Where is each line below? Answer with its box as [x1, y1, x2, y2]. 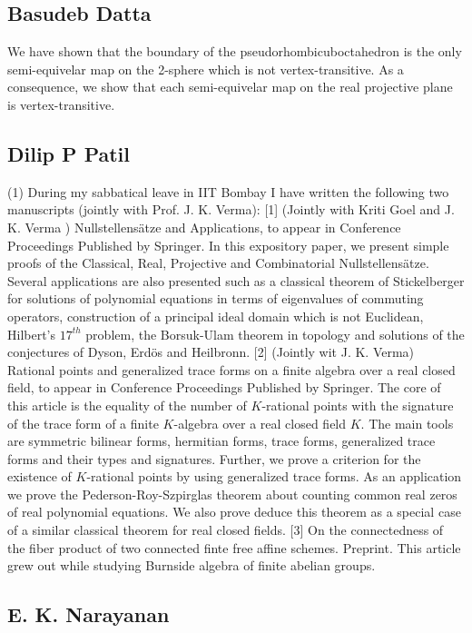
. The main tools [360, 413, 454, 432]
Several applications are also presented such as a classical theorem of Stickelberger [7, 271, 465, 290]
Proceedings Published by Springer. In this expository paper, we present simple [7, 235, 449, 254]
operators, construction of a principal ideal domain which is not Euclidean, [7, 306, 424, 325]
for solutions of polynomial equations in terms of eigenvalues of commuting [7, 289, 424, 308]
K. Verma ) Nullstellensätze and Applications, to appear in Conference [7, 217, 401, 236]
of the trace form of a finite [7, 413, 159, 432]
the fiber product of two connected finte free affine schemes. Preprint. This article [7, 538, 461, 557]
